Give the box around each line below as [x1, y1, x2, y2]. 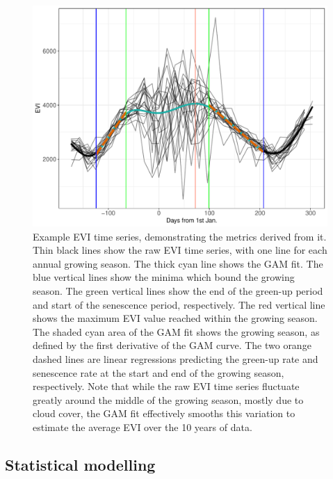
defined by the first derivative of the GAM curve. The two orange [33, 338, 311, 352]
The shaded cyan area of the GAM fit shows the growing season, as [33, 324, 320, 339]
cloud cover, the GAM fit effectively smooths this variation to [33, 406, 295, 421]
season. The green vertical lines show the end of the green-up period [33, 283, 323, 298]
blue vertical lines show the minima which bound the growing [33, 270, 295, 284]
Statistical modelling [5, 453, 156, 475]
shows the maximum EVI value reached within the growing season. [33, 311, 318, 325]
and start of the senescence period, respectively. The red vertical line [33, 297, 325, 311]
